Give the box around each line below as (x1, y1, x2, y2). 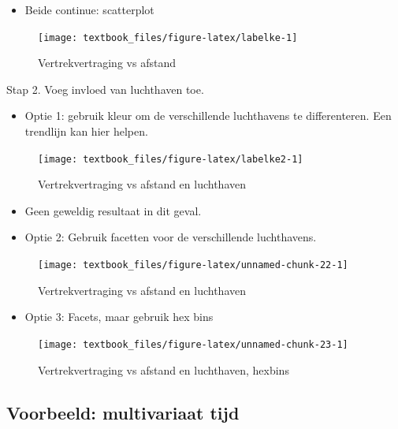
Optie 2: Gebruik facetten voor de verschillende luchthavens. (24, 229, 317, 245)
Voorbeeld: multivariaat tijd (6, 400, 240, 424)
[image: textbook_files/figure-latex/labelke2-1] (38, 153, 303, 165)
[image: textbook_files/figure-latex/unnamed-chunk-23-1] (38, 338, 348, 350)
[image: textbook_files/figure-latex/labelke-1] (38, 32, 298, 43)
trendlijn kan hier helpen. (24, 123, 148, 140)
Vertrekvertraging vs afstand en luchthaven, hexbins (38, 361, 289, 378)
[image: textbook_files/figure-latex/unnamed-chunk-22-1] (38, 259, 348, 271)
